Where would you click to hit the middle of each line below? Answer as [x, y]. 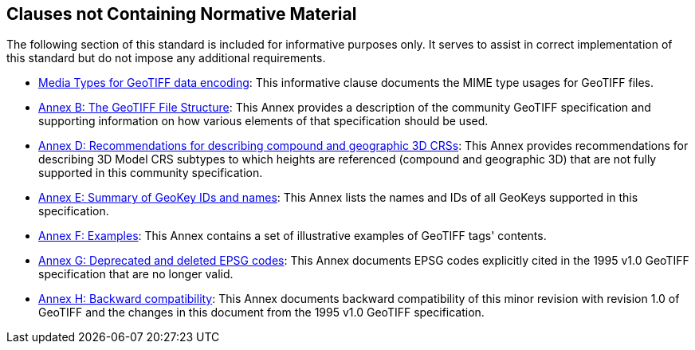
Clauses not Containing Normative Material [182, 14]
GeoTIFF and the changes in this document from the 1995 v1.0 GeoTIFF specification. [261, 313]
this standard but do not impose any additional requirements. [166, 58]
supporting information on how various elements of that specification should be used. [263, 121]
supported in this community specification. [151, 173]
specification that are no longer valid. [136, 274]
